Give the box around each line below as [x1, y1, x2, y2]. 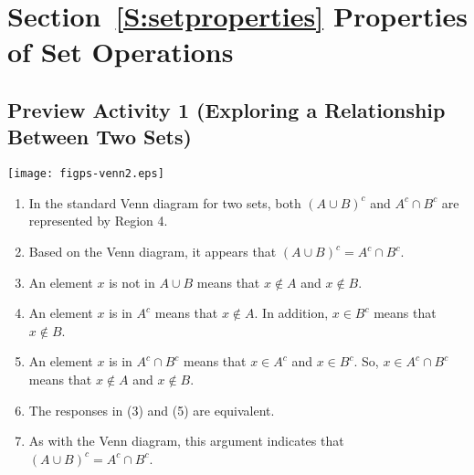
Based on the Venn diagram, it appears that [28, 242, 277, 260]
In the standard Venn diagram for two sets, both [28, 193, 301, 212]
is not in [109, 272, 155, 291]
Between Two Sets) [7, 122, 192, 151]
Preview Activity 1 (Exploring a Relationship [7, 95, 446, 123]
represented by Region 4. [28, 211, 168, 230]
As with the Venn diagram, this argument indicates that [28, 431, 344, 450]
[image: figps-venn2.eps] [7, 167, 164, 181]
